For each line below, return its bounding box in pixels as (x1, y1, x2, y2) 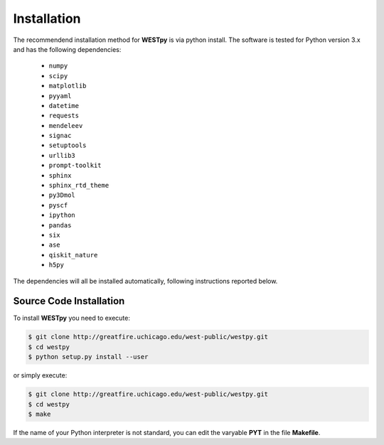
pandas (48, 221, 72, 229)
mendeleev (48, 122, 83, 129)
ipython (48, 211, 76, 220)
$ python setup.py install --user (28, 353, 149, 361)
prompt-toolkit (48, 161, 102, 170)
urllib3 (48, 151, 76, 159)
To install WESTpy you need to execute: (13, 313, 131, 323)
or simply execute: (13, 371, 68, 380)
